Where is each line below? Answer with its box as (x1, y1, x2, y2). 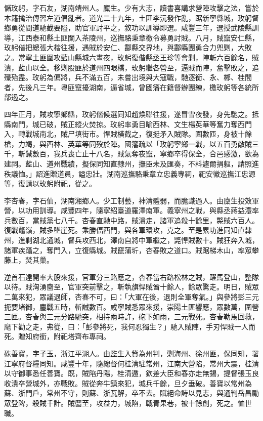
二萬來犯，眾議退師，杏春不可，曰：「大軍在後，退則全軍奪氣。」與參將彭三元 (4, 291, 259, 302)
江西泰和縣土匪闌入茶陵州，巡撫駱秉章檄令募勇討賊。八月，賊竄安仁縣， (18, 32, 259, 43)
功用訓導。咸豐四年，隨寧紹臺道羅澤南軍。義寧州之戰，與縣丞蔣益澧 (25, 205, 252, 216)
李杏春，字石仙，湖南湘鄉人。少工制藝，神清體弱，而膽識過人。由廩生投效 (4, 195, 252, 205)
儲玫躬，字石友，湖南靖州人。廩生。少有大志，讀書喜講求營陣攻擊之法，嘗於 (4, 3, 259, 13)
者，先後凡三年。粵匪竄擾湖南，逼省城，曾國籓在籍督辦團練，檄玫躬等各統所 (4, 81, 259, 92)
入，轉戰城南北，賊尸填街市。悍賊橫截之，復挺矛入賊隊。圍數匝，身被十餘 (4, 129, 252, 139)
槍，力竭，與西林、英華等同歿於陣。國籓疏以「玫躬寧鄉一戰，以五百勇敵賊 (4, 138, 252, 149)
